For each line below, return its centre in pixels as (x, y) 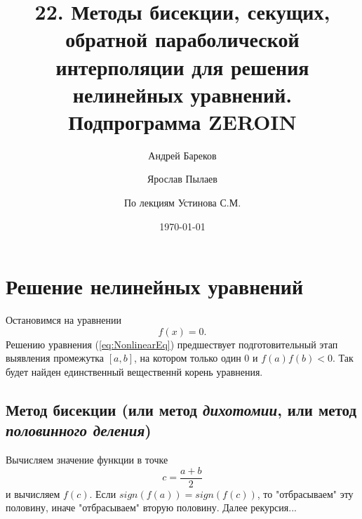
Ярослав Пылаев (182, 179)
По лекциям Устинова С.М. (182, 203)
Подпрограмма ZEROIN (182, 121)
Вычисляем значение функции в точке (87, 460)
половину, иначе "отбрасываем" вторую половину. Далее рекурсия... (151, 507)
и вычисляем (33, 493)
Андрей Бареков (182, 155)
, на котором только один (188, 358)
